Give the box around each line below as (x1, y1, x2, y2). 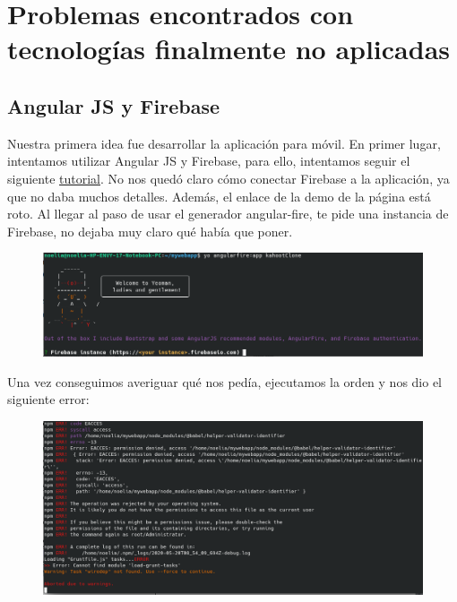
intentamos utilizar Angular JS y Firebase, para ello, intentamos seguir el (7, 151, 410, 170)
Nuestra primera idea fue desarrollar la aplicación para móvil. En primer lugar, (7, 133, 441, 152)
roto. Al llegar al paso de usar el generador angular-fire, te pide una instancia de (7, 204, 449, 223)
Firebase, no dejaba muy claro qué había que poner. (7, 221, 293, 240)
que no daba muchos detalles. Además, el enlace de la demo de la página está (7, 186, 431, 205)
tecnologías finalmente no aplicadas (7, 30, 451, 67)
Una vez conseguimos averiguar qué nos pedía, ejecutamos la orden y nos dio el (7, 372, 443, 391)
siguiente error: (7, 390, 90, 408)
